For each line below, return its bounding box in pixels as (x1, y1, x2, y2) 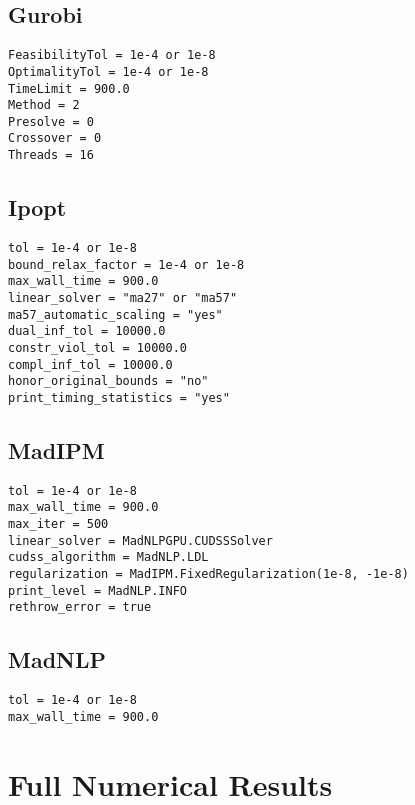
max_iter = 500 (8, 517, 109, 532)
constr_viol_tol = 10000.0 (8, 340, 187, 355)
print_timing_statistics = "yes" (8, 390, 230, 405)
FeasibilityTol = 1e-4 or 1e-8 (8, 48, 216, 63)
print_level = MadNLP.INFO (8, 583, 187, 598)
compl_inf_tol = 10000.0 (8, 357, 173, 372)
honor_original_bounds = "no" (8, 374, 209, 389)
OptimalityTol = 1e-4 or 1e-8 (8, 64, 209, 79)
